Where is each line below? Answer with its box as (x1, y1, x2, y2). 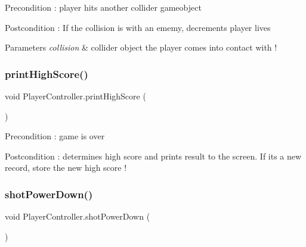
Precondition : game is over (5, 130, 105, 142)
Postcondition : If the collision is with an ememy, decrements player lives (5, 21, 271, 33)
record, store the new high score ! (5, 161, 127, 174)
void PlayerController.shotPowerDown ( (5, 210, 150, 223)
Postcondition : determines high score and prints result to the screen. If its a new (5, 149, 302, 162)
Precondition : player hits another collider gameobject (5, 1, 202, 13)
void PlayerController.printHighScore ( (5, 90, 146, 102)
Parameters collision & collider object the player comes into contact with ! (5, 41, 277, 54)
